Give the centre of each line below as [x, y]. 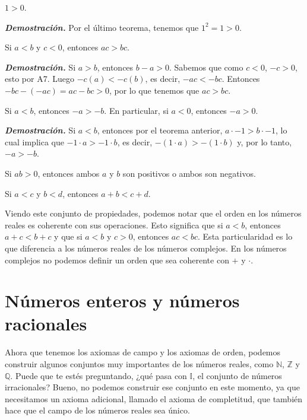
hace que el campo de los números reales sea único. [97, 410]
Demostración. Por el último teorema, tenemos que [102, 27]
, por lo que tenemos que [154, 90]
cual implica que [34, 141]
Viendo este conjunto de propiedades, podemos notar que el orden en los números [153, 213]
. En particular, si [136, 110]
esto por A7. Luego [39, 79]
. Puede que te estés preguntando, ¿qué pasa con [99, 375]
